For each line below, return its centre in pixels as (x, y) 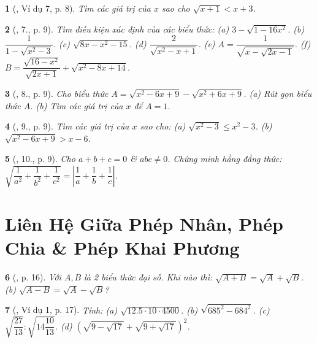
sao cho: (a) (163, 126)
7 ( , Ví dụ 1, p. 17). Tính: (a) (61, 310)
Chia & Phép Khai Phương (122, 248)
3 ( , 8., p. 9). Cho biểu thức (57, 93)
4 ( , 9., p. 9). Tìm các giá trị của (67, 126)
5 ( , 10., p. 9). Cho (40, 159)
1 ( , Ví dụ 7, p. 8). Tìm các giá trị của (78, 8)
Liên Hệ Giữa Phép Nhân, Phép (144, 224)
